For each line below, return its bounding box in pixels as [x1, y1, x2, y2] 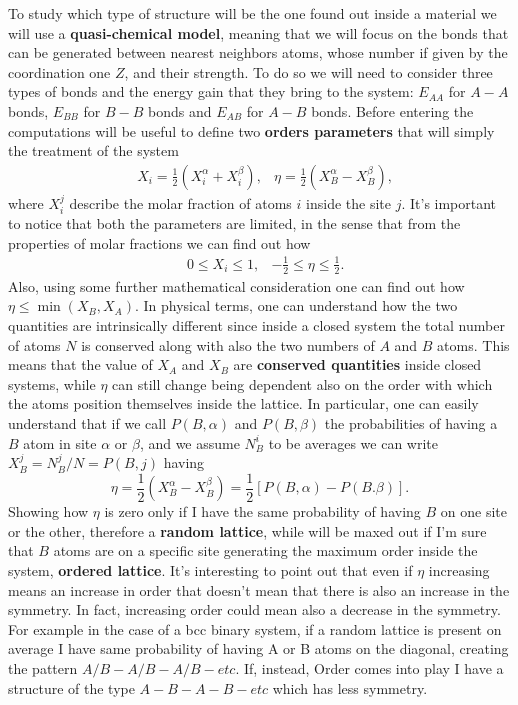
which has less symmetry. [272, 677, 428, 698]
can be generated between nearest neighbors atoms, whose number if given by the [8, 42, 508, 63]
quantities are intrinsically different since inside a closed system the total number [8, 314, 505, 335]
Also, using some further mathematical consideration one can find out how [8, 275, 465, 296]
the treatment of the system [8, 140, 179, 161]
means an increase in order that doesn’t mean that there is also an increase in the [8, 579, 510, 600]
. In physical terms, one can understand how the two [134, 295, 458, 316]
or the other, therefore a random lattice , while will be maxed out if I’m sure [8, 520, 487, 541]
